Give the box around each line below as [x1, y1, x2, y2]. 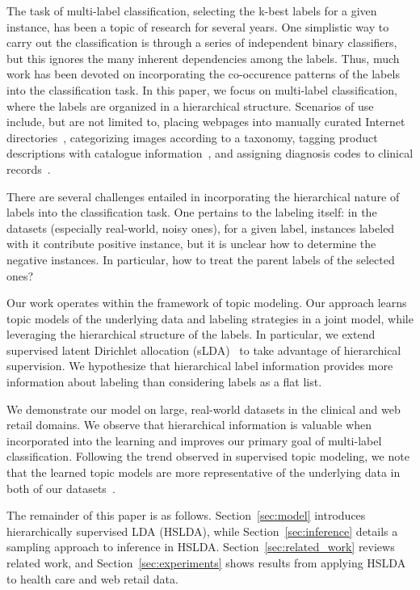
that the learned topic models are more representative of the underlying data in [6, 464, 401, 481]
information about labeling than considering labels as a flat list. [6, 373, 322, 390]
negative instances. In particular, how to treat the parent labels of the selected [6, 251, 395, 268]
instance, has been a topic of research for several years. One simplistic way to [6, 18, 389, 35]
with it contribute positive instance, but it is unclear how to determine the [6, 235, 376, 252]
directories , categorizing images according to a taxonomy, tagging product [6, 129, 378, 145]
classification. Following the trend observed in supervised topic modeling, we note [6, 448, 409, 465]
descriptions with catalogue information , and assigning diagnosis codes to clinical [6, 145, 414, 162]
